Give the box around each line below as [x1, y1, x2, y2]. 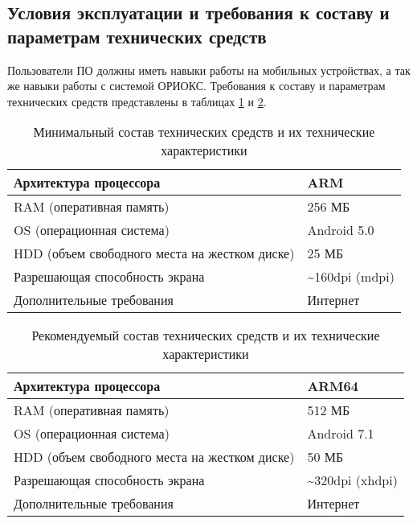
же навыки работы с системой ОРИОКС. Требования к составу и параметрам [7, 77, 386, 94]
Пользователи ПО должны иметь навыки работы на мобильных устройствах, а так [7, 61, 411, 78]
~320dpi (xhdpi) [307, 471, 398, 490]
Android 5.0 [307, 220, 374, 240]
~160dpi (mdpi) [307, 267, 395, 286]
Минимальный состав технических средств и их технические [33, 122, 375, 142]
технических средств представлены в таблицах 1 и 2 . [7, 93, 267, 109]
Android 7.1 [307, 424, 374, 443]
